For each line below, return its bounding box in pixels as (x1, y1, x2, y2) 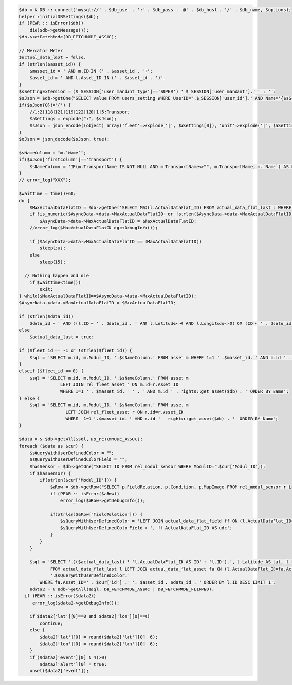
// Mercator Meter (19, 48, 63, 53)
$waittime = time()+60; (19, 191, 76, 197)
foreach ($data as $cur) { (19, 443, 84, 449)
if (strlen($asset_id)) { (19, 61, 81, 67)
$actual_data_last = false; (19, 55, 86, 60)
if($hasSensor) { (29, 471, 71, 476)
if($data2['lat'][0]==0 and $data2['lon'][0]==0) (29, 614, 150, 619)
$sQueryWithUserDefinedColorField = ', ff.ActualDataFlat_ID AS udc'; (60, 525, 233, 531)
